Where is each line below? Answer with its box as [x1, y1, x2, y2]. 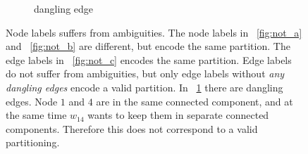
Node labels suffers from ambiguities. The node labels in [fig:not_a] [6, 25, 302, 39]
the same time [6, 108, 67, 122]
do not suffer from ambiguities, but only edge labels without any [6, 66, 285, 81]
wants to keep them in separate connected [87, 108, 269, 122]
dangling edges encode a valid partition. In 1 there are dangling [6, 79, 283, 94]
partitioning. [6, 135, 60, 150]
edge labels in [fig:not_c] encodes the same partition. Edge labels [6, 52, 292, 67]
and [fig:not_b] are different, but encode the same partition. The [6, 39, 290, 53]
